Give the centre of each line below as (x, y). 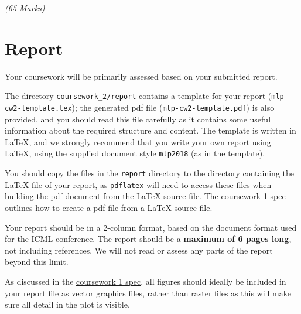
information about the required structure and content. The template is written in (150, 130)
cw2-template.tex (38, 108)
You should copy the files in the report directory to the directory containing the (150, 173)
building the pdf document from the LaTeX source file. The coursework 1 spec (145, 196)
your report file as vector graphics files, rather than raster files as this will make (148, 293)
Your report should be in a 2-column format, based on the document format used (151, 227)
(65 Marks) (25, 8)
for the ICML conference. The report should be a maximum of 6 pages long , (148, 239)
